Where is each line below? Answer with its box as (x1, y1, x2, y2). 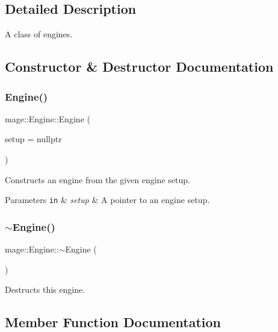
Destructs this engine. (5, 283, 85, 296)
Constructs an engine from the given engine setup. (5, 173, 190, 186)
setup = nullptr (5, 133, 62, 145)
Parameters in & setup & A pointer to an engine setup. (5, 193, 210, 206)
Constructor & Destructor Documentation (5, 57, 274, 76)
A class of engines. (5, 28, 73, 40)
